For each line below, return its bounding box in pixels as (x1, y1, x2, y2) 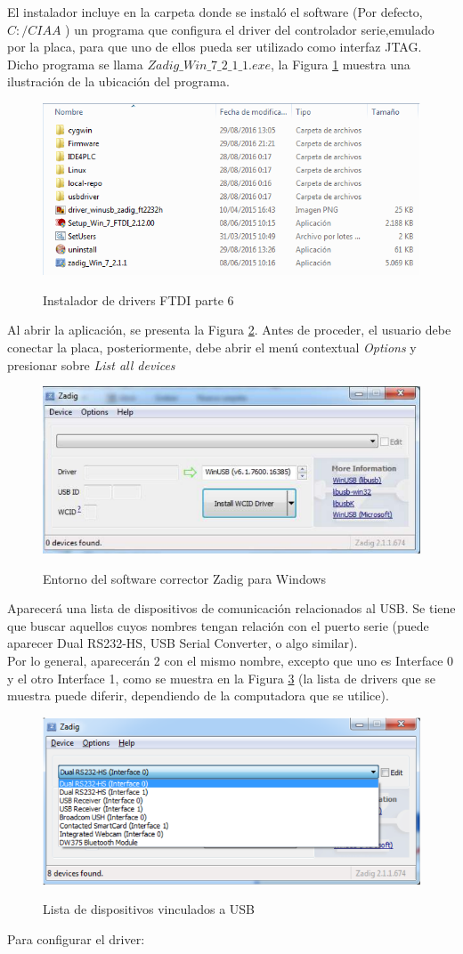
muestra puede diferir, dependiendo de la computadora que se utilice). (7, 686, 389, 705)
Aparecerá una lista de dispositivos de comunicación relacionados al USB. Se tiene (7, 599, 456, 618)
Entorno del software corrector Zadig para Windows (43, 569, 326, 587)
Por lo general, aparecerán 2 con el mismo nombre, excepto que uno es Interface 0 (7, 651, 454, 669)
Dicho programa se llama (7, 54, 143, 73)
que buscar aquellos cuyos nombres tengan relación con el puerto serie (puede (7, 616, 429, 635)
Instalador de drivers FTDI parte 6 (43, 290, 234, 309)
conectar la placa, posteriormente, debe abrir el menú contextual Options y (7, 337, 417, 356)
